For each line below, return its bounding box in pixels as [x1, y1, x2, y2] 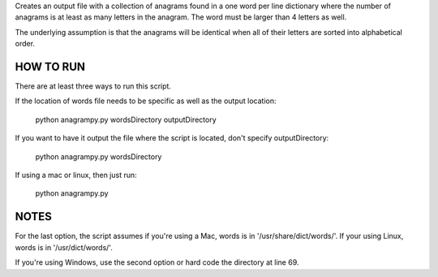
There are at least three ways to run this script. [15, 81, 172, 91]
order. [15, 39, 36, 49]
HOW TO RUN [15, 59, 85, 73]
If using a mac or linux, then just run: [15, 171, 137, 180]
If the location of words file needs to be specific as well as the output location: [15, 96, 277, 106]
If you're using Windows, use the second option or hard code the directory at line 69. [15, 258, 299, 267]
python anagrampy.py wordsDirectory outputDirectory [35, 115, 217, 124]
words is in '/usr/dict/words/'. [15, 242, 113, 252]
